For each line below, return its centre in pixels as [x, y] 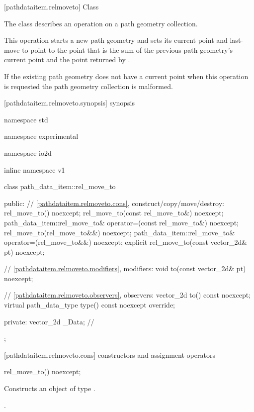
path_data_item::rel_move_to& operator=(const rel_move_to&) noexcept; [121, 222]
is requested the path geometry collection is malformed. [88, 86]
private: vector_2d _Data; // [49, 321]
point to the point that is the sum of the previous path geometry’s [132, 50]
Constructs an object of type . [50, 388]
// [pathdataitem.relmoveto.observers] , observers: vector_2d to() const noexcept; [127, 295]
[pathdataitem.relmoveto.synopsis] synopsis [70, 103]
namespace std [26, 119]
